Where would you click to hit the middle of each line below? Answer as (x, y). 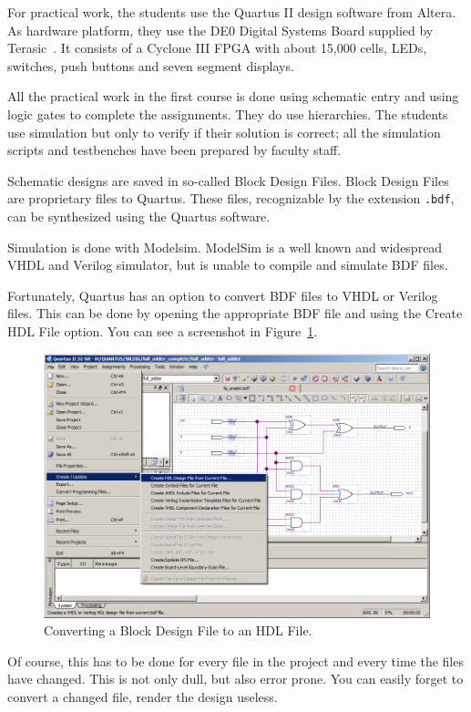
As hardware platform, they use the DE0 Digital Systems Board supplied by (220, 30)
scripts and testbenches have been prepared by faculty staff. (174, 150)
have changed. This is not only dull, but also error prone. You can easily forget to (235, 679)
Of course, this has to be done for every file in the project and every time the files (235, 660)
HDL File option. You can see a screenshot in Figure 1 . (163, 330)
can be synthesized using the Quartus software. (139, 216)
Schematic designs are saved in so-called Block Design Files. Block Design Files (228, 180)
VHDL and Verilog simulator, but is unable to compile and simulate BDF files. (228, 265)
